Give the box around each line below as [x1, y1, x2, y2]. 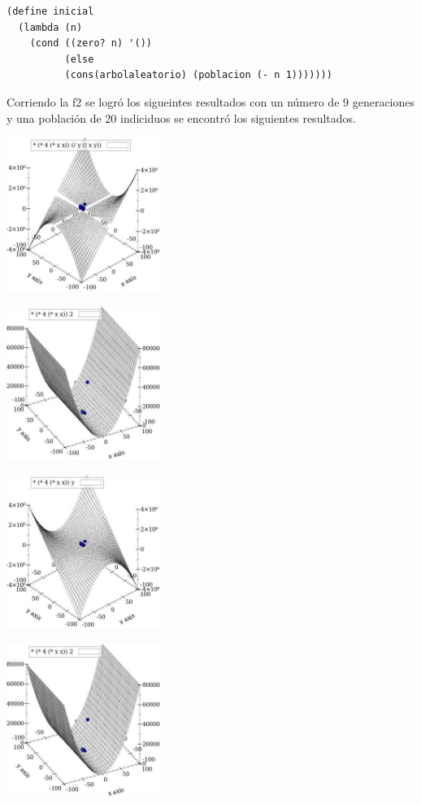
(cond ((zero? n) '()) [29, 37, 152, 50]
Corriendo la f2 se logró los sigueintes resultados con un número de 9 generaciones [7, 93, 415, 110]
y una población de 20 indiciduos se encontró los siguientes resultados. [7, 109, 356, 126]
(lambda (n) [18, 21, 83, 33]
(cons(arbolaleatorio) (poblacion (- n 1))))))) [64, 69, 332, 81]
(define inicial [7, 6, 94, 17]
